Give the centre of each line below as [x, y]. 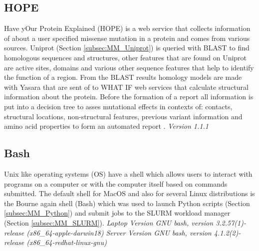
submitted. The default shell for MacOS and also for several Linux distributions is [129, 193]
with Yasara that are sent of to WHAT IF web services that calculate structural [126, 87]
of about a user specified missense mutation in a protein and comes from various [127, 38]
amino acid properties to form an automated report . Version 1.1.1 [106, 126]
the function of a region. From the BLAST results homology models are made [123, 77]
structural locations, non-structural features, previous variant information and [123, 116]
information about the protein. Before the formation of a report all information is [129, 97]
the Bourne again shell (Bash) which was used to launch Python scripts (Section [127, 203]
